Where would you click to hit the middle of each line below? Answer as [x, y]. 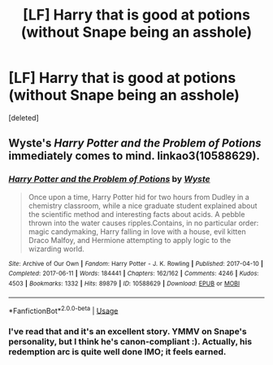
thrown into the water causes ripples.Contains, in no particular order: [143, 223]
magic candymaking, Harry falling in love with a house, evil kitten [137, 231]
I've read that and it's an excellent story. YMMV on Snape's [128, 332]
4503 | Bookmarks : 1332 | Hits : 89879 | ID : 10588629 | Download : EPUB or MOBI [124, 283]
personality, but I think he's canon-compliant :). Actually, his [130, 341]
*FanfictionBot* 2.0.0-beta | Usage [63, 310]
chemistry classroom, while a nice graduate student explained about [143, 206]
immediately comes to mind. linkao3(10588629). [134, 156]
